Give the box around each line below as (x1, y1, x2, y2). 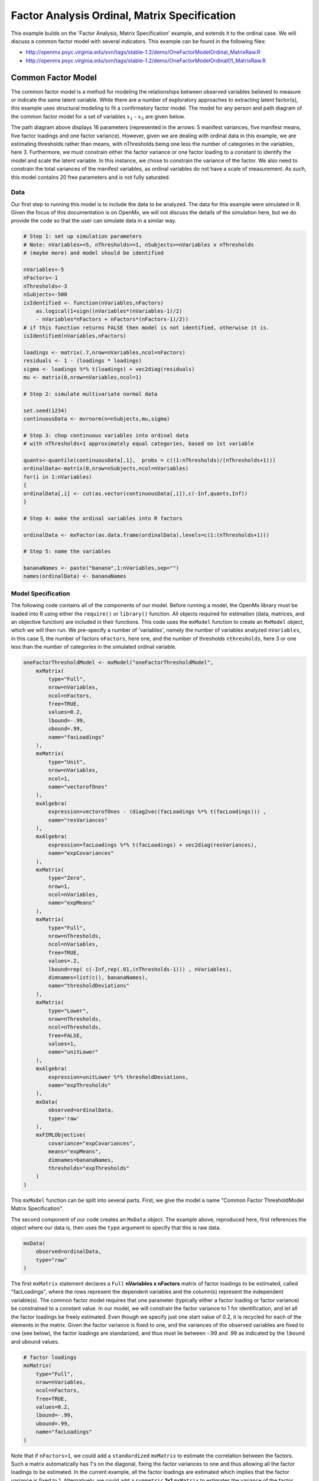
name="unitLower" (48, 1049, 99, 1056)
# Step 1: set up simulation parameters (23, 233, 142, 240)
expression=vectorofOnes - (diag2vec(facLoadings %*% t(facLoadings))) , (48, 809, 267, 815)
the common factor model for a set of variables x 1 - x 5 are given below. (11, 113, 185, 121)
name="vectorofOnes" (48, 783, 108, 790)
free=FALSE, (48, 1032, 83, 1039)
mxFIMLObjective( (35, 1131, 86, 1139)
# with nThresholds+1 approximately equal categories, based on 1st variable (23, 440, 254, 447)
